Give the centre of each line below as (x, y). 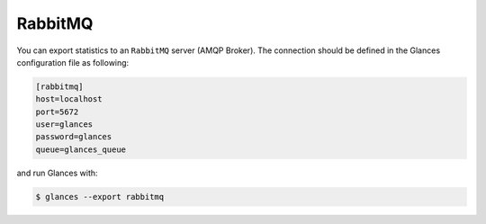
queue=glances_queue (81, 149)
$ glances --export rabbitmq (100, 197)
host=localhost (69, 99)
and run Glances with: (57, 173)
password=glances (74, 137)
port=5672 (57, 112)
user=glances (64, 125)
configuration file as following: (73, 62)
